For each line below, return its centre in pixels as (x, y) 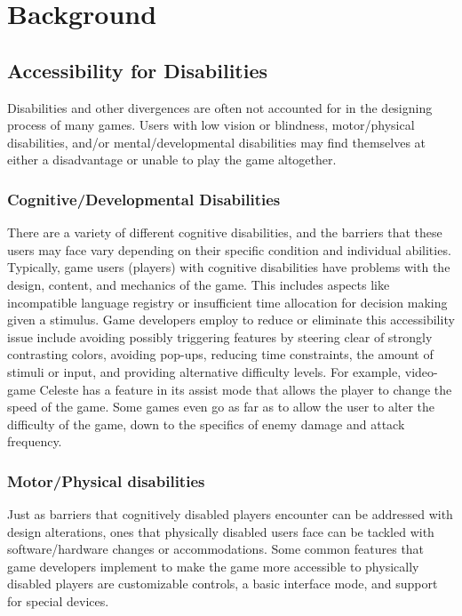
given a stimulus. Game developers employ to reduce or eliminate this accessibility (231, 320)
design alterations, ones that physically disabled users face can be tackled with (221, 531)
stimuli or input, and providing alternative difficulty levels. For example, (204, 371)
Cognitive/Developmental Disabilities (144, 199)
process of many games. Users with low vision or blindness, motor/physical (211, 125)
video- (421, 371)
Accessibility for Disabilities (138, 70)
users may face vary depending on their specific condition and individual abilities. (229, 249)
